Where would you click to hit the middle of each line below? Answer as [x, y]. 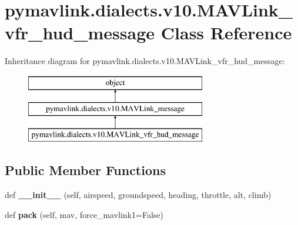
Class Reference [226, 33]
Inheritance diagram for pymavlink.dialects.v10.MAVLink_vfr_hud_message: [145, 61]
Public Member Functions [85, 170]
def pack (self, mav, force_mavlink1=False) [84, 214]
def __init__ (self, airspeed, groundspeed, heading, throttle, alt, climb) [138, 195]
